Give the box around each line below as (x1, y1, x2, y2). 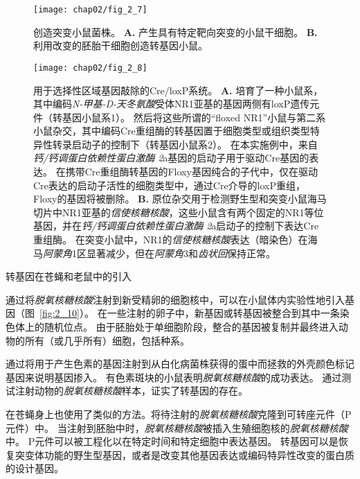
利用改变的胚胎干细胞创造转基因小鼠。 (33, 38, 208, 53)
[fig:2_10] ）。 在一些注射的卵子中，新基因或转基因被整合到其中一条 (39, 306, 340, 320)
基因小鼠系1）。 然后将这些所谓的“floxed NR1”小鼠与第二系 (62, 110, 326, 124)
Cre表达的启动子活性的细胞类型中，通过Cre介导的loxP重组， (33, 177, 306, 192)
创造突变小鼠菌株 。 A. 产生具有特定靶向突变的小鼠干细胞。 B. (33, 24, 318, 39)
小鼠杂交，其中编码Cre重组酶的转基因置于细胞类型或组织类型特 (33, 123, 320, 138)
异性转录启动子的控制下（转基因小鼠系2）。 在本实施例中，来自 (33, 137, 318, 151)
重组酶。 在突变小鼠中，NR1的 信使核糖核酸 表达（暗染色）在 (33, 232, 308, 247)
